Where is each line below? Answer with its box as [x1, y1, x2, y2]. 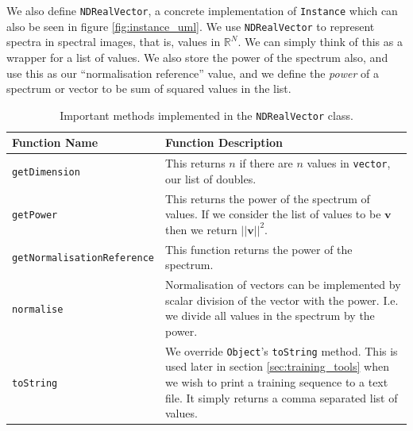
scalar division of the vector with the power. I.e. [164, 291, 399, 308]
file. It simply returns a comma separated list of [164, 389, 398, 406]
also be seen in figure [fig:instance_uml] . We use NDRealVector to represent [6, 17, 375, 34]
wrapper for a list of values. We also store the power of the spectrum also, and [6, 48, 388, 65]
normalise [12, 303, 64, 315]
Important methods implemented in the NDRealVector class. [60, 106, 353, 123]
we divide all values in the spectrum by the [164, 307, 375, 324]
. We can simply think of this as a [237, 33, 403, 50]
